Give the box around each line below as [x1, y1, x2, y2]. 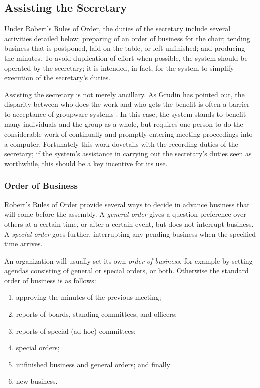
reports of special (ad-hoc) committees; [16, 325, 136, 336]
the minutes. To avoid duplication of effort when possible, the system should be [4, 52, 248, 63]
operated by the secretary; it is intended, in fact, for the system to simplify [4, 62, 234, 73]
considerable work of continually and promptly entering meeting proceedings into [4, 128, 253, 139]
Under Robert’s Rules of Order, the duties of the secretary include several [4, 23, 231, 34]
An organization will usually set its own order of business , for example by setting [4, 255, 253, 266]
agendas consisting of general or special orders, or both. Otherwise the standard [4, 265, 249, 276]
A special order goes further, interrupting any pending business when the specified [4, 228, 256, 239]
